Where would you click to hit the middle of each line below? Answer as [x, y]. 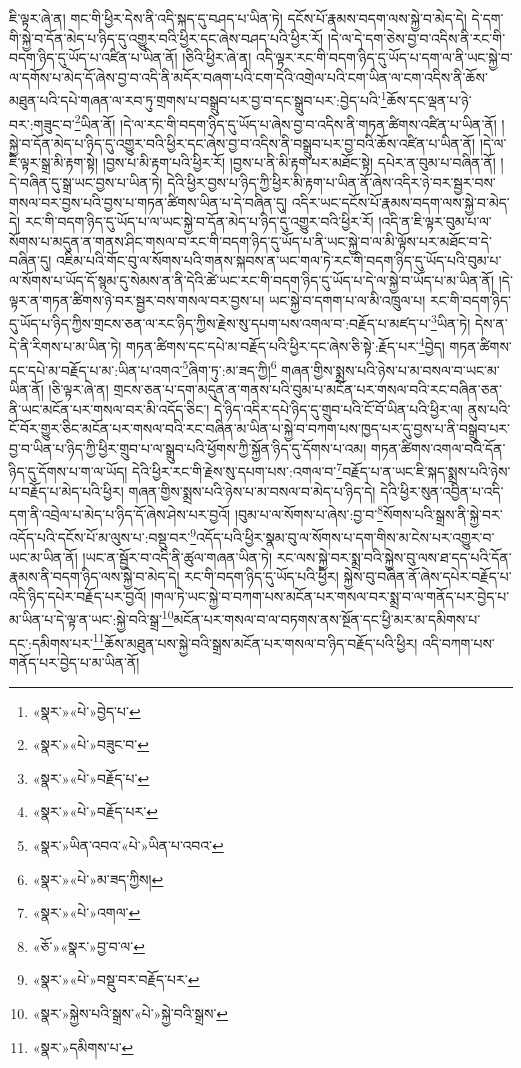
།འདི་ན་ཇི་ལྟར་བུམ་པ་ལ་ [435, 221]
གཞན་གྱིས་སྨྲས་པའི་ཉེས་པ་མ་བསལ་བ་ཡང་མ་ [390, 369]
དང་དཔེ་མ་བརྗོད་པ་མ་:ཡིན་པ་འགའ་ [96, 369]
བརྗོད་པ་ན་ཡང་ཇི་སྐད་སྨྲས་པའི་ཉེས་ [426, 471]
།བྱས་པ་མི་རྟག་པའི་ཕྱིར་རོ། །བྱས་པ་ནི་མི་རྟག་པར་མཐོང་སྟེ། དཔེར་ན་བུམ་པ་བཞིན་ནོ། [299, 162]
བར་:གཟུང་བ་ [42, 123]
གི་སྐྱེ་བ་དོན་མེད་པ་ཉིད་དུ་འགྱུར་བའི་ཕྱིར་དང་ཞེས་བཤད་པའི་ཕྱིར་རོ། [166, 37]
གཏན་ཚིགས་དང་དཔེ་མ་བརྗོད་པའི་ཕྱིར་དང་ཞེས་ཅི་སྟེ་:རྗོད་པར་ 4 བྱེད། [285, 345]
